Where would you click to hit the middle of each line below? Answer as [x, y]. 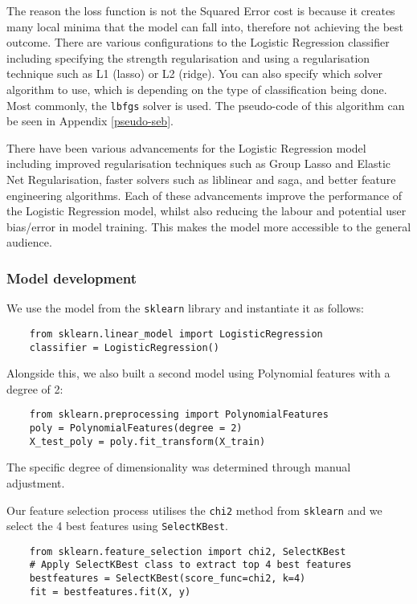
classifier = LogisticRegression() [124, 347]
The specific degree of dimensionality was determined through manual [179, 467]
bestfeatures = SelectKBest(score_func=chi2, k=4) [168, 579]
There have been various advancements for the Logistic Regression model [186, 147]
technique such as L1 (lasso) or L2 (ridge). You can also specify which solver [195, 73]
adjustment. [36, 482]
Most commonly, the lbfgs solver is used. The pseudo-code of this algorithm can [206, 105]
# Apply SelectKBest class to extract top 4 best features [190, 565]
